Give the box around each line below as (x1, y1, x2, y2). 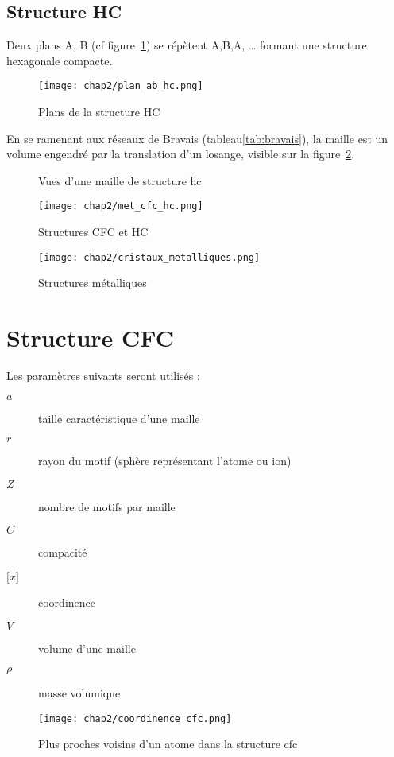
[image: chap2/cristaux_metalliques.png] (38, 251, 261, 263)
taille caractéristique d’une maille (38, 410, 200, 426)
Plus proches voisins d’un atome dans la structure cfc (38, 736, 298, 752)
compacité (38, 544, 87, 561)
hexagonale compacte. (6, 52, 113, 68)
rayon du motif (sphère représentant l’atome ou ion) (38, 452, 292, 469)
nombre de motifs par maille (38, 498, 176, 514)
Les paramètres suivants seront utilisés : (6, 367, 200, 384)
